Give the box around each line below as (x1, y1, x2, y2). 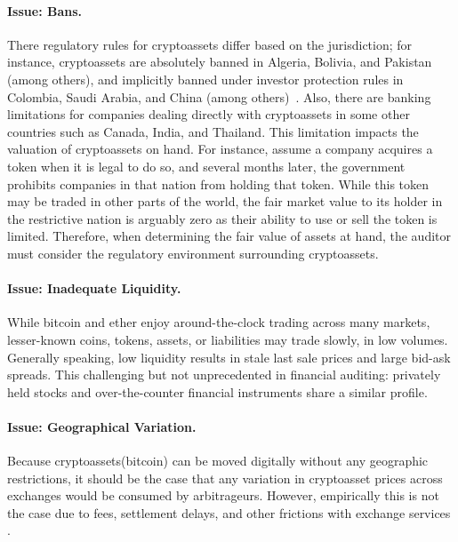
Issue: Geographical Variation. (7, 417, 197, 435)
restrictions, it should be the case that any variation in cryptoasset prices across (7, 468, 443, 487)
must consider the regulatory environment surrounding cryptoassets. (7, 243, 379, 262)
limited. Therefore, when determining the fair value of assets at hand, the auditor (7, 227, 451, 245)
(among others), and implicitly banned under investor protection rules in (7, 69, 404, 88)
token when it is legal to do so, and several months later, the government (7, 156, 406, 175)
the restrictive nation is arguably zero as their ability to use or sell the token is (7, 209, 438, 227)
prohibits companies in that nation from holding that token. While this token (7, 174, 430, 193)
